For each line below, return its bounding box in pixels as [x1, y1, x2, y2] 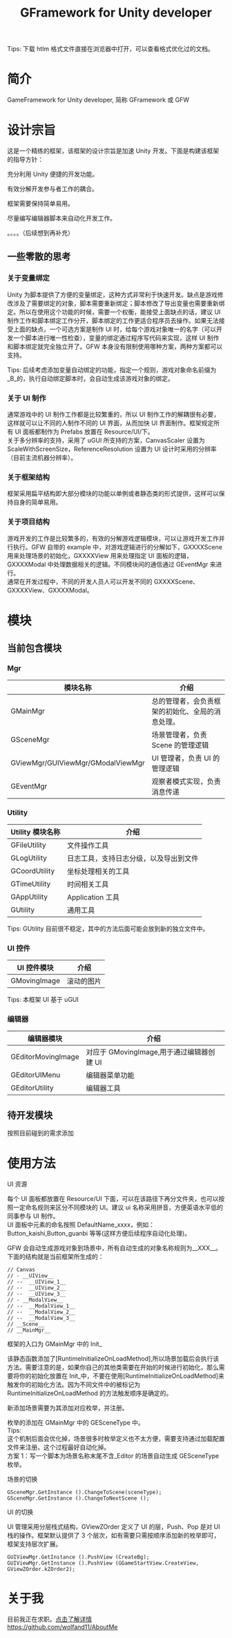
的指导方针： [7, 156, 43, 164]
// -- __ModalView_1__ [7, 1303, 76, 1310]
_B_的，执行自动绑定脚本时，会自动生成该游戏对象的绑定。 [7, 374, 174, 382]
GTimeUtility [10, 879, 51, 888]
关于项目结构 [7, 517, 50, 527]
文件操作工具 [66, 840, 109, 850]
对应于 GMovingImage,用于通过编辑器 [86, 1048, 209, 1057]
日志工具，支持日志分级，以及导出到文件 [66, 853, 199, 863]
